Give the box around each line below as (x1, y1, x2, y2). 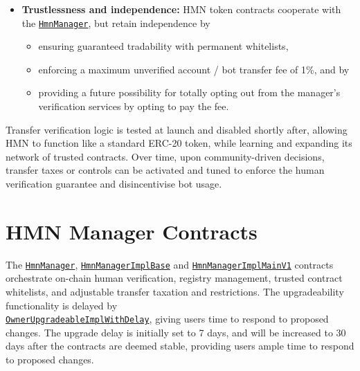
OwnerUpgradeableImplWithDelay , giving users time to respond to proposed (6, 311, 329, 326)
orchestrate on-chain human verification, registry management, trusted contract (6, 271, 343, 285)
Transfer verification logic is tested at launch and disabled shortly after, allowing (6, 122, 348, 136)
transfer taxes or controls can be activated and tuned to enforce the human (6, 163, 325, 177)
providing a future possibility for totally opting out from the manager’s (38, 85, 341, 100)
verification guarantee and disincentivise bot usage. (6, 177, 222, 190)
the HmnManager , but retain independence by (21, 15, 210, 30)
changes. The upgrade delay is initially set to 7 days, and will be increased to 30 (6, 325, 346, 339)
